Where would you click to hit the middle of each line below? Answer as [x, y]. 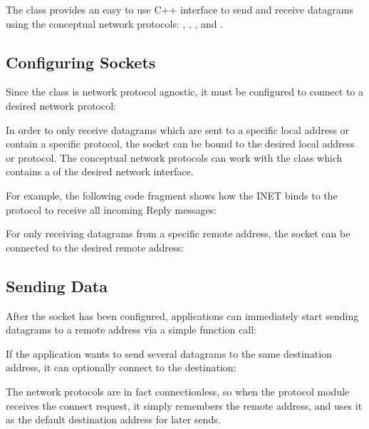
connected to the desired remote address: [95, 247]
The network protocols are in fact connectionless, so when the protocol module [178, 391]
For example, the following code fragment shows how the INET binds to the [172, 195]
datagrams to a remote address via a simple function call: [131, 330]
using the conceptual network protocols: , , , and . [115, 23]
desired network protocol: [61, 105]
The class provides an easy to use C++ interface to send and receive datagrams [180, 9]
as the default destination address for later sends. [113, 419]
